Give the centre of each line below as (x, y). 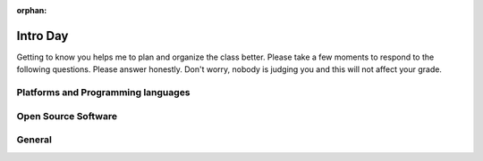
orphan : (32, 10)
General (34, 140)
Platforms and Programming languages (104, 93)
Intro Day (42, 36)
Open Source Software (67, 116)
